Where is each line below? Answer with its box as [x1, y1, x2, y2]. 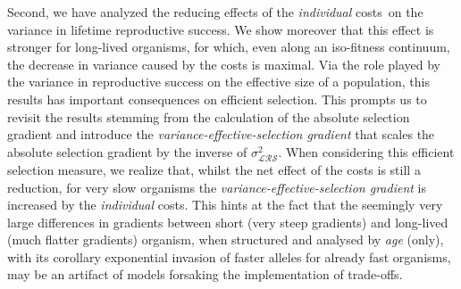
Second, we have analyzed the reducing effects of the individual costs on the [7, 3, 423, 21]
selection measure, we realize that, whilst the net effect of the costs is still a [7, 160, 421, 178]
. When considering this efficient [278, 142, 455, 161]
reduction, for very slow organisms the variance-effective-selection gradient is [7, 178, 426, 196]
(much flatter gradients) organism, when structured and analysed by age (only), [7, 230, 444, 249]
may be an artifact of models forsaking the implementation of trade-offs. [7, 265, 403, 284]
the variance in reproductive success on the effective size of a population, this [7, 72, 430, 91]
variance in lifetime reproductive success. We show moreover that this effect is [7, 20, 434, 38]
